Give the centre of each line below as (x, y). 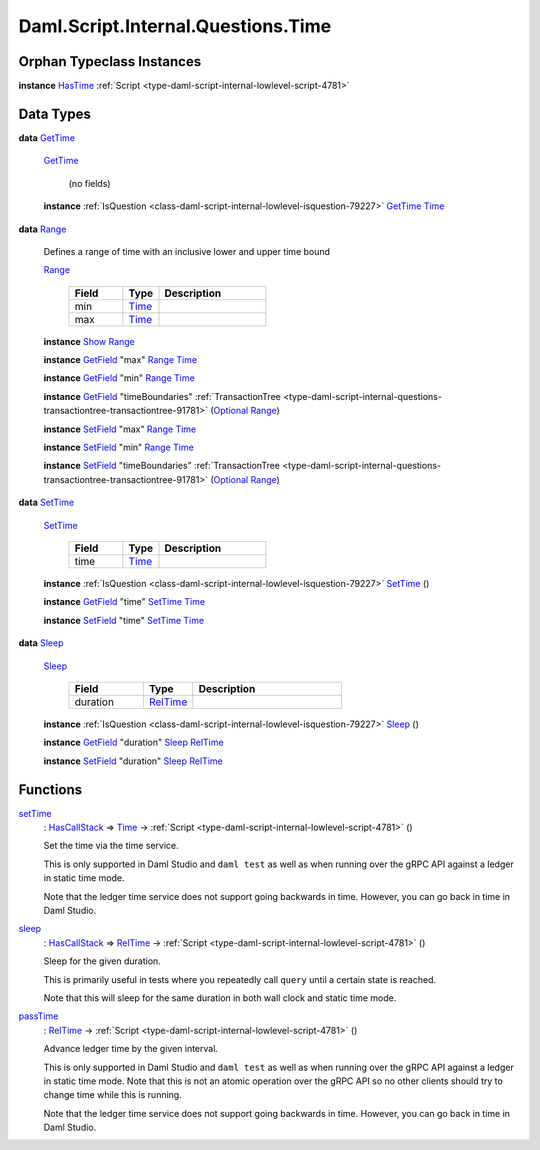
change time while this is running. (112, 1095)
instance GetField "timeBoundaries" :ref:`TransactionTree (162, 396)
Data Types (55, 113)
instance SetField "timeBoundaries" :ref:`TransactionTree (161, 466)
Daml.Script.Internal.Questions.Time (175, 26)
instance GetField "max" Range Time (120, 360)
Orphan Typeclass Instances (110, 61)
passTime (38, 1016)
